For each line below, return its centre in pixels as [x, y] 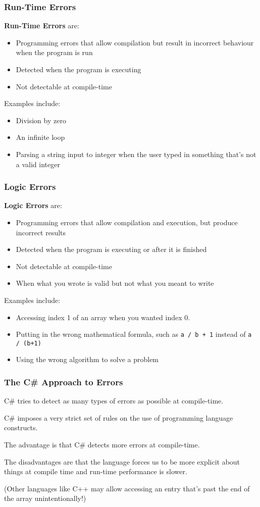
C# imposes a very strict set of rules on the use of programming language [119, 417]
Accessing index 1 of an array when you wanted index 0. [103, 317]
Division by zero [41, 120]
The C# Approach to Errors [64, 382]
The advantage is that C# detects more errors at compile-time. [102, 445]
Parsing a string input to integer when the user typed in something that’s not [136, 154]
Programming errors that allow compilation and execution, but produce [127, 222]
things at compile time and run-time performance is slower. [96, 471]
